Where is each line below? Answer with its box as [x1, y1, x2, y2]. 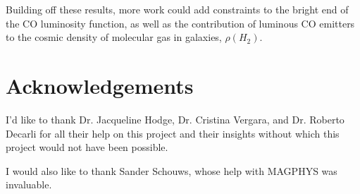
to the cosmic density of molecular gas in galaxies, [6, 30, 222, 44]
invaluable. [6, 177, 52, 192]
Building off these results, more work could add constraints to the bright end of [6, 2, 349, 16]
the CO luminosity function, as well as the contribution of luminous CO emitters [6, 16, 355, 30]
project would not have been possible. [6, 140, 168, 154]
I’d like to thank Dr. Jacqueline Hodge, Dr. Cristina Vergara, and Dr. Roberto [6, 111, 345, 126]
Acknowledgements [6, 71, 194, 99]
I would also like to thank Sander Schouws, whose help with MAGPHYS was [6, 163, 337, 178]
